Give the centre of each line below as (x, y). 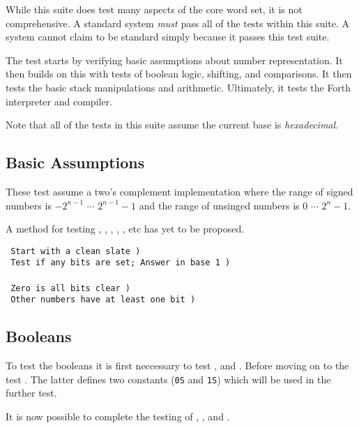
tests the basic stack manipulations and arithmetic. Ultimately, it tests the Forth (178, 87)
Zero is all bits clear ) (70, 288)
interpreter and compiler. (59, 101)
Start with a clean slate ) (76, 251)
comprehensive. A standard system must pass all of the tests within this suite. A (177, 23)
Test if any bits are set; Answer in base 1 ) (121, 263)
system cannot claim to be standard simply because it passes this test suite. (168, 37)
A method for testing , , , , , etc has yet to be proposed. (125, 229)
